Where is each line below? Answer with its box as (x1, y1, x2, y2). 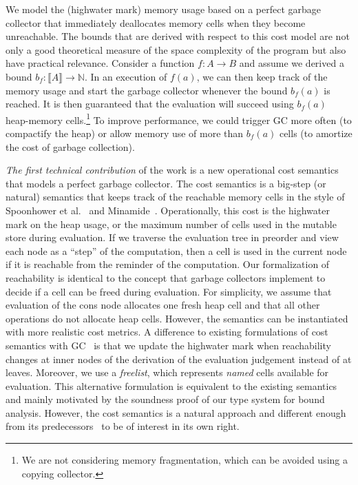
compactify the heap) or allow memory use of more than (6, 126, 244, 140)
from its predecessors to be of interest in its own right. (6, 419, 240, 433)
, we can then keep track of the (196, 69, 328, 83)
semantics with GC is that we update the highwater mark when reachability (6, 338, 331, 352)
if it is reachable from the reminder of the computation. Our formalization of (6, 257, 330, 271)
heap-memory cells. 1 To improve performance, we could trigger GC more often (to (6, 110, 352, 127)
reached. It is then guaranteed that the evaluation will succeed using (6, 96, 294, 111)
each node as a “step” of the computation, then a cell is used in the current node (6, 243, 347, 258)
